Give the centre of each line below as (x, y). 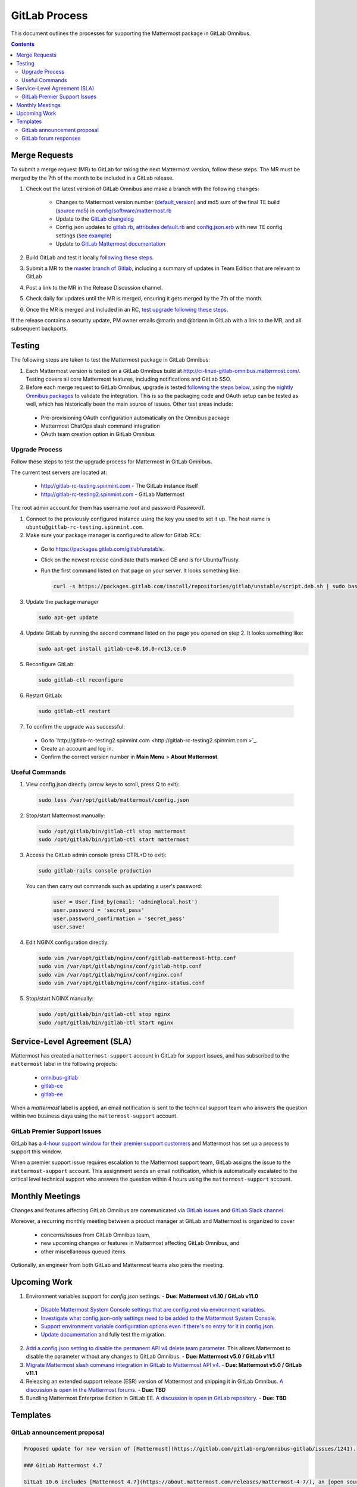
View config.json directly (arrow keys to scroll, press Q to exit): (103, 784)
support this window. (37, 1152)
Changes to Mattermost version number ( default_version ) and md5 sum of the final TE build (167, 202)
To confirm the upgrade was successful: (75, 727)
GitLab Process (49, 15)
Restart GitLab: (44, 695)
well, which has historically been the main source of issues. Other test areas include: (129, 404)
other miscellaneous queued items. (84, 1251)
